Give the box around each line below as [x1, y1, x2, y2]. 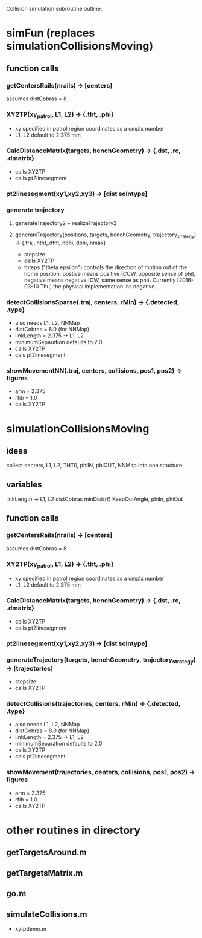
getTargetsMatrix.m [6, 868, 83, 878]
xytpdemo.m [14, 925, 47, 932]
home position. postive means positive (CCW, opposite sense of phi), [24, 270, 196, 277]
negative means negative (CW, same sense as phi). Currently [24, 276, 176, 284]
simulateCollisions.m [6, 909, 87, 919]
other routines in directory [6, 823, 140, 837]
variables [6, 479, 42, 489]
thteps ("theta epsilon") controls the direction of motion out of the [24, 263, 188, 271]
